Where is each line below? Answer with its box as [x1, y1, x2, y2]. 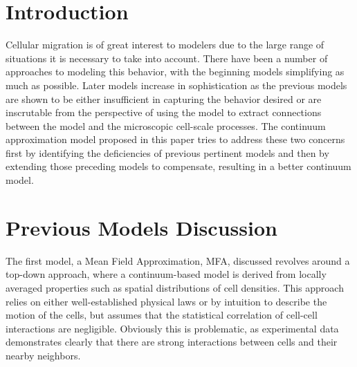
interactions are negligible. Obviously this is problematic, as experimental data [6, 321, 339, 335]
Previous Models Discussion [6, 213, 277, 241]
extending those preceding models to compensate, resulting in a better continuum [6, 159, 351, 173]
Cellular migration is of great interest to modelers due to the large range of [6, 37, 324, 52]
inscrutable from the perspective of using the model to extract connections [6, 105, 322, 120]
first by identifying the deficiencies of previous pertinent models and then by [6, 145, 329, 160]
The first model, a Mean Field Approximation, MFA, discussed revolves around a [6, 253, 350, 267]
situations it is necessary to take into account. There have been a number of [6, 50, 328, 65]
